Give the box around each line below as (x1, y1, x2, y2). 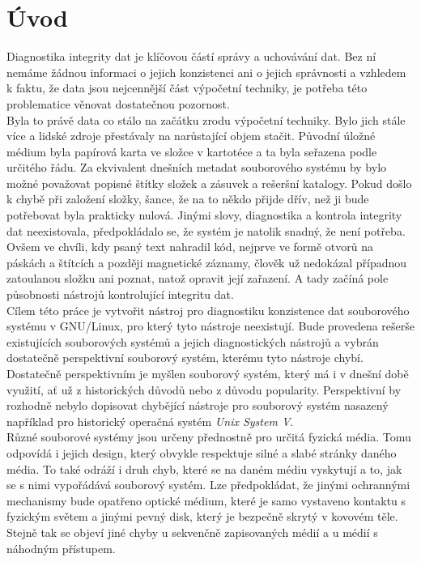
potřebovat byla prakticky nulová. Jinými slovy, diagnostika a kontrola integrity (6, 206, 402, 224)
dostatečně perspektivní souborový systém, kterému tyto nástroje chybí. (6, 349, 364, 366)
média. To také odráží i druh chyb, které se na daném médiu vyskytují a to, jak (6, 460, 402, 477)
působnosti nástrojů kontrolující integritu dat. (6, 286, 234, 303)
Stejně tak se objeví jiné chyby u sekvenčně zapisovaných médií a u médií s (6, 523, 378, 540)
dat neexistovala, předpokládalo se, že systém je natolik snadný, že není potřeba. (6, 222, 406, 239)
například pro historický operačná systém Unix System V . (6, 412, 294, 429)
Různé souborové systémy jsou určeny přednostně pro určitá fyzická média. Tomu (6, 428, 411, 445)
